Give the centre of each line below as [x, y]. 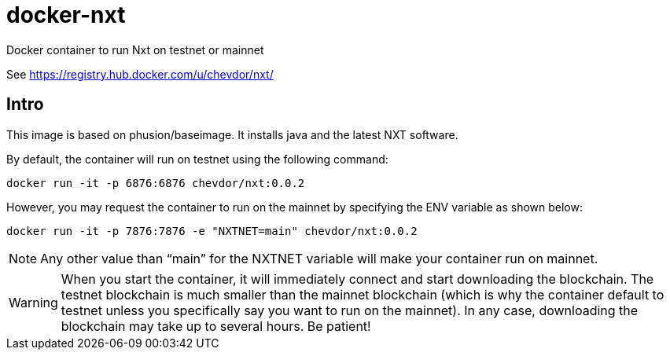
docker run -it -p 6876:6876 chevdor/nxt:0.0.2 [156, 183]
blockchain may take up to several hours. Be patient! [216, 326]
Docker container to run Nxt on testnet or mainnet [135, 50]
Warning [33, 302]
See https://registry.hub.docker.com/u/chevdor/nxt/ [140, 74]
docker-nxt [66, 15]
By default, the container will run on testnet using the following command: [197, 159]
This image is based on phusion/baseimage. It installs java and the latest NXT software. [232, 134]
